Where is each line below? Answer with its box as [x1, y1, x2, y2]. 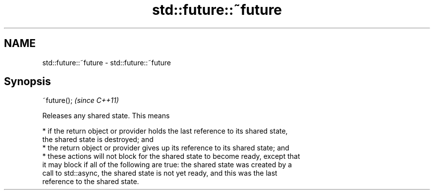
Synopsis [4, 75, 51, 88]
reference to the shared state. [42, 177, 139, 186]
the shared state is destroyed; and [42, 135, 154, 144]
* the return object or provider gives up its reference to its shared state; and [42, 144, 289, 152]
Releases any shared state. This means [42, 111, 170, 120]
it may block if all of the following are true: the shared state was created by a [42, 160, 292, 169]
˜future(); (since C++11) [42, 96, 119, 105]
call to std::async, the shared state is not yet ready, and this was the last [42, 169, 277, 178]
